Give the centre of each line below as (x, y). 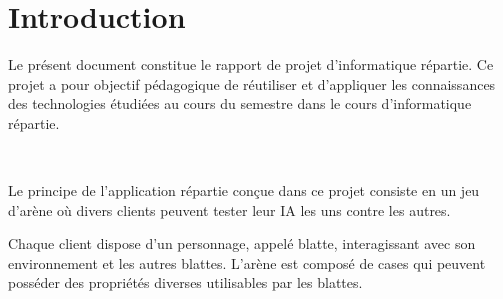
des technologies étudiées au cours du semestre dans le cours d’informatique (240, 103)
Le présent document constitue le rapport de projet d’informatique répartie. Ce (251, 64)
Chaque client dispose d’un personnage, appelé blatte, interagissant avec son (242, 243)
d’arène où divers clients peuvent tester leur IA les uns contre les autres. (229, 209)
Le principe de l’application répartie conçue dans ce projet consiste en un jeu (244, 190)
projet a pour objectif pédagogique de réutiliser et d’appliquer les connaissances (252, 83)
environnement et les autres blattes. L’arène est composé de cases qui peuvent (247, 262)
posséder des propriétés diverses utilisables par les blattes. (185, 282)
